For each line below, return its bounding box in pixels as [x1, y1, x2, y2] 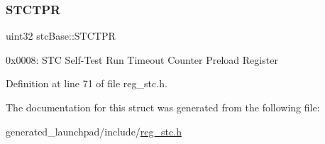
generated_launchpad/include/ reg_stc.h [6, 123, 182, 138]
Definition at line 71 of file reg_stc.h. [6, 76, 167, 91]
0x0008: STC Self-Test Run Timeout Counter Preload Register [6, 52, 278, 67]
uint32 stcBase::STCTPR [6, 28, 116, 43]
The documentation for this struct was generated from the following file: [6, 100, 320, 114]
